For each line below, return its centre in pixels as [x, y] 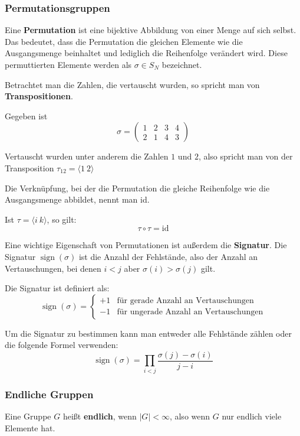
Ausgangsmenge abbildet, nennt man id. [77, 199]
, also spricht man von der [245, 156]
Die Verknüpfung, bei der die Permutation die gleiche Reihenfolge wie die [137, 188]
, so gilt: [62, 219]
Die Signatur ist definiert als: [57, 288]
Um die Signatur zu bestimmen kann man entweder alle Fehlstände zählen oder [148, 333]
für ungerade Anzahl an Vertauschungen [190, 312]
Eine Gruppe [28, 416]
